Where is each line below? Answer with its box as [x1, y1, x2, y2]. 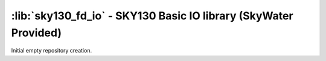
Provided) [11, 26, 62, 39]
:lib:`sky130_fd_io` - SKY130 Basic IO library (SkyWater [11, 9, 293, 22]
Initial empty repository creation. [11, 47, 92, 54]
